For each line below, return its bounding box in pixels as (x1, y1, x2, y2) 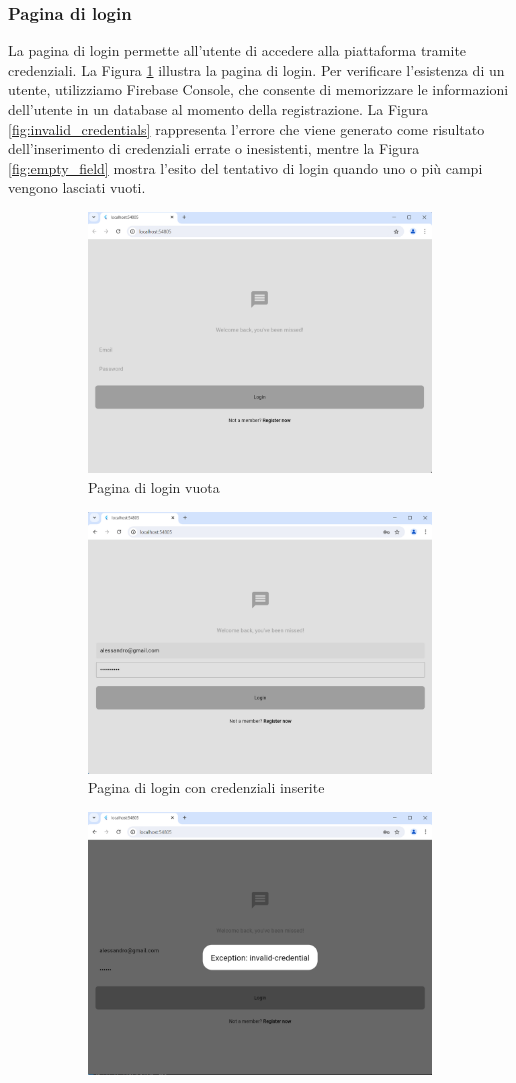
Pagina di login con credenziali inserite (88, 777, 325, 798)
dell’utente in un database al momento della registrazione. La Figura (8, 99, 429, 119)
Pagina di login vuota (88, 476, 220, 497)
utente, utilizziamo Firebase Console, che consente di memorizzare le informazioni (8, 79, 509, 100)
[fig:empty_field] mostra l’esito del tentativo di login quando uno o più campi (8, 157, 483, 178)
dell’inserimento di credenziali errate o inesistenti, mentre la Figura (8, 138, 420, 159)
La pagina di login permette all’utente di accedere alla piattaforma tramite (8, 40, 467, 61)
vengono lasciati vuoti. (8, 177, 146, 198)
